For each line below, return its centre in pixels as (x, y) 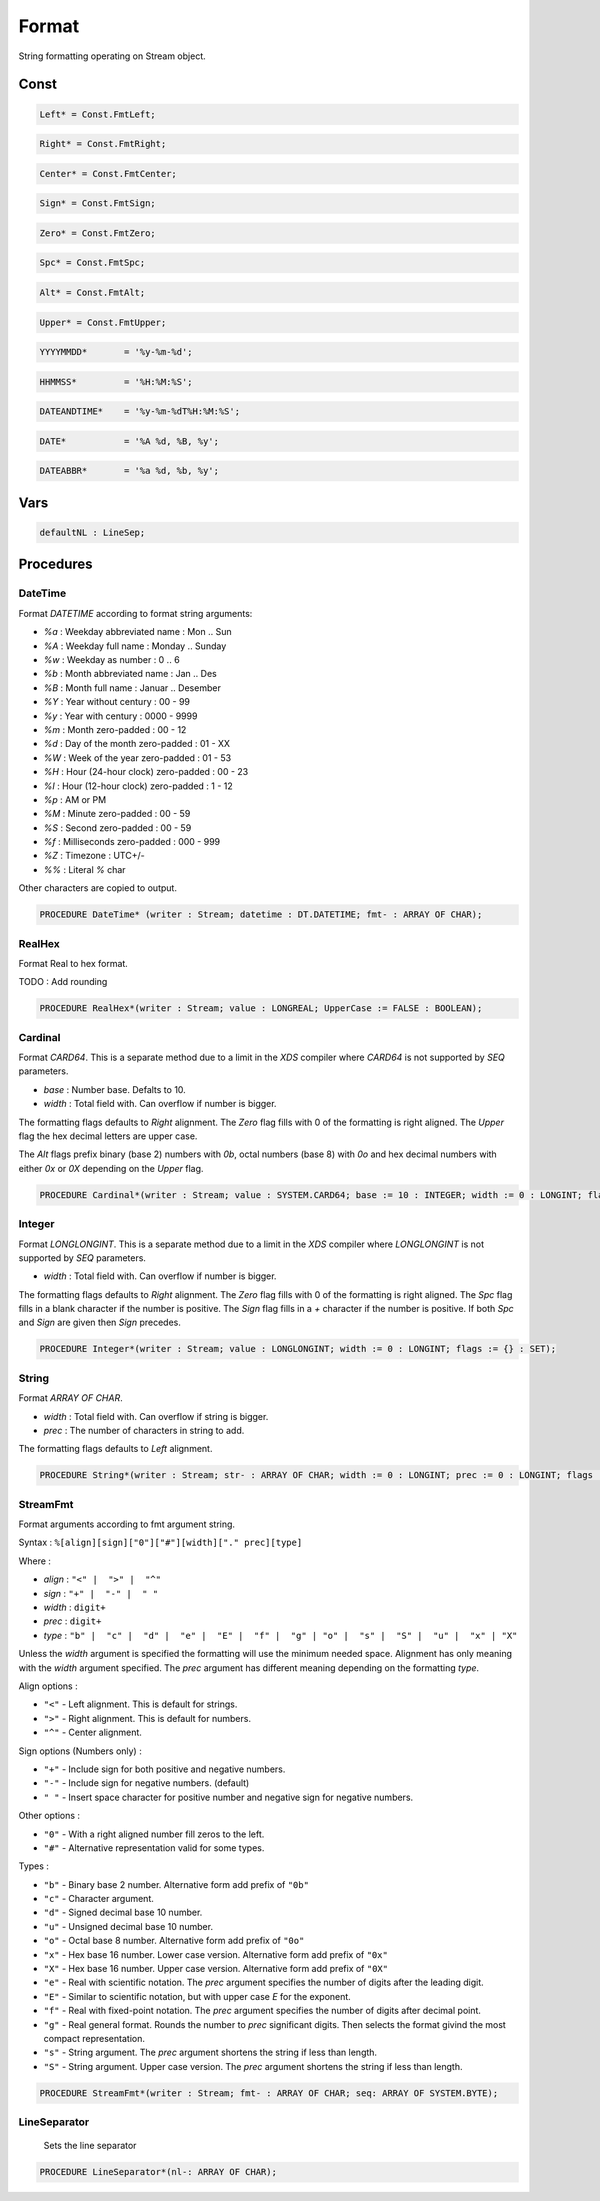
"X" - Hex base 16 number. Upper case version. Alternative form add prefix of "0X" (216, 1969)
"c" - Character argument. (98, 1899)
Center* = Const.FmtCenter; (108, 173)
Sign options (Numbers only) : (80, 1751)
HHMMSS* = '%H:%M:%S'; (116, 381)
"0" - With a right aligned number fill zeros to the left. (154, 1834)
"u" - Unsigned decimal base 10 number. (128, 1926)
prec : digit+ (72, 1621)
